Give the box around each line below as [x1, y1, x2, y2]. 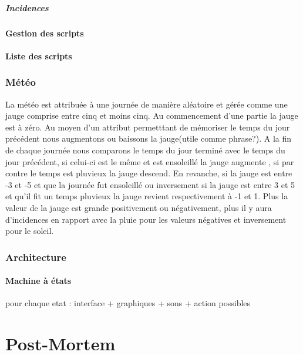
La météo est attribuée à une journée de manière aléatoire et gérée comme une [5, 98, 288, 110]
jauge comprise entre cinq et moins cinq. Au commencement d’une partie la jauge [5, 109, 298, 122]
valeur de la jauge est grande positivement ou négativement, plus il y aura [5, 201, 272, 213]
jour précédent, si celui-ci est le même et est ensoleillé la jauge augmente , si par [5, 155, 294, 168]
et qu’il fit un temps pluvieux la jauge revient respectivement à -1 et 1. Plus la [5, 190, 288, 202]
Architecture [5, 249, 66, 264]
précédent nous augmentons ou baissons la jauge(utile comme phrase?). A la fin [5, 132, 292, 145]
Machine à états [5, 274, 72, 287]
